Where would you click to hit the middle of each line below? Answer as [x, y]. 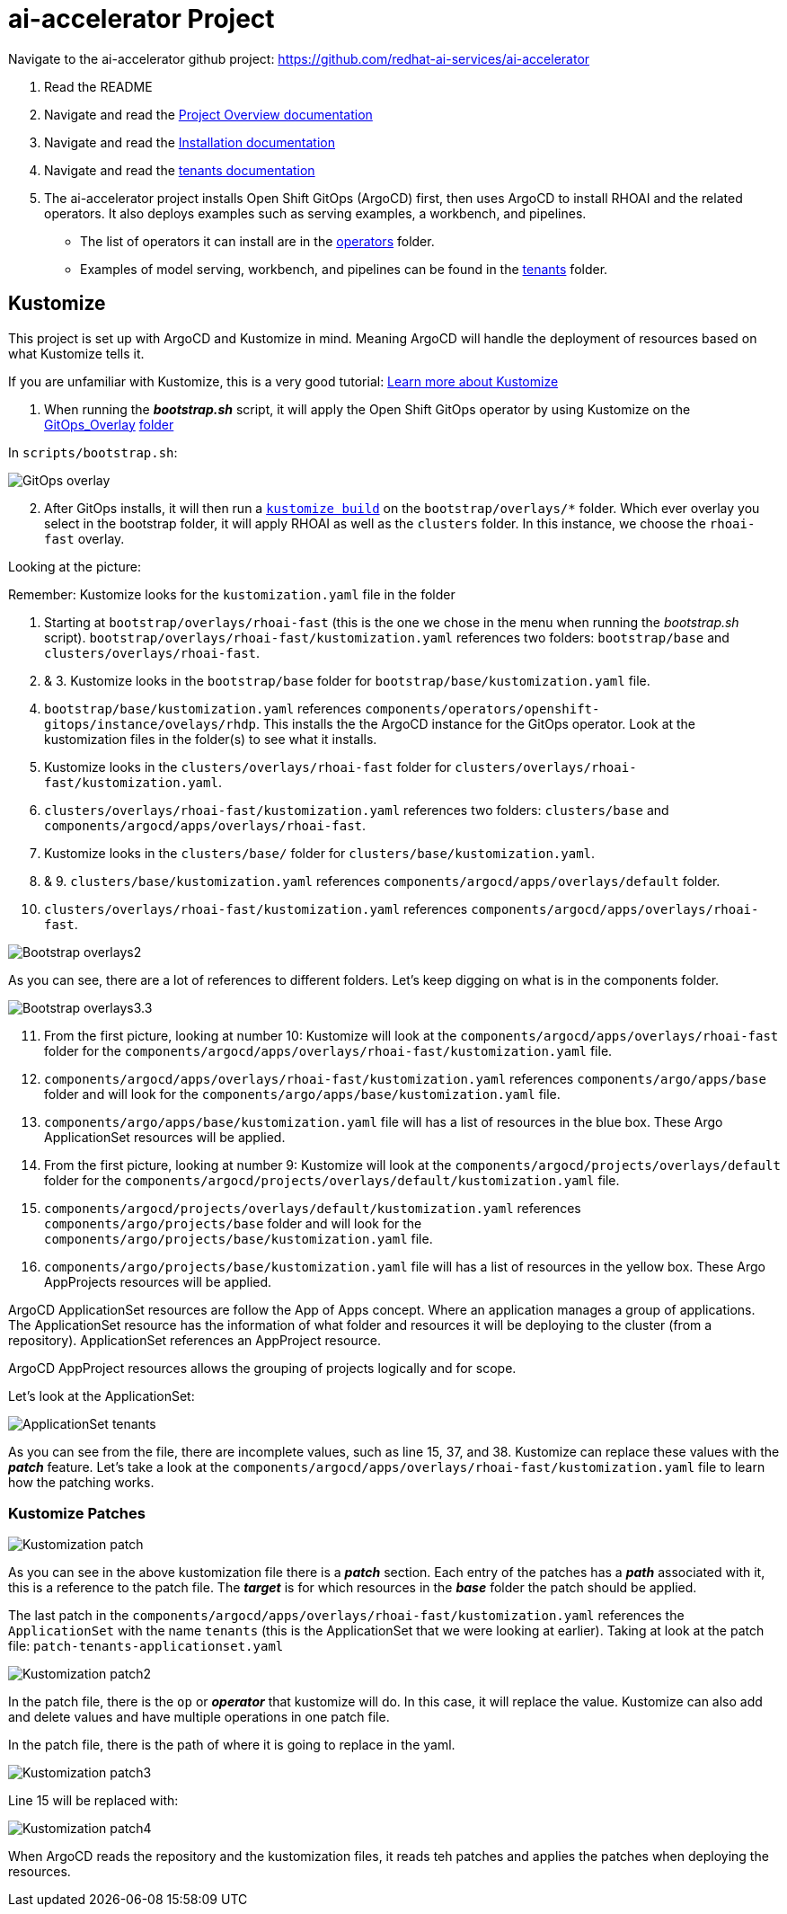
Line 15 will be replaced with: [93, 1801]
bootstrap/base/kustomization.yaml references [203, 708]
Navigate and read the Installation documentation [190, 142]
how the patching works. [81, 1482]
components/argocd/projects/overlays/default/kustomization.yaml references [313, 1208]
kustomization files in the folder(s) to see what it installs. [211, 739]
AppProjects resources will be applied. [158, 1281]
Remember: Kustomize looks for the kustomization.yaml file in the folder [232, 594]
